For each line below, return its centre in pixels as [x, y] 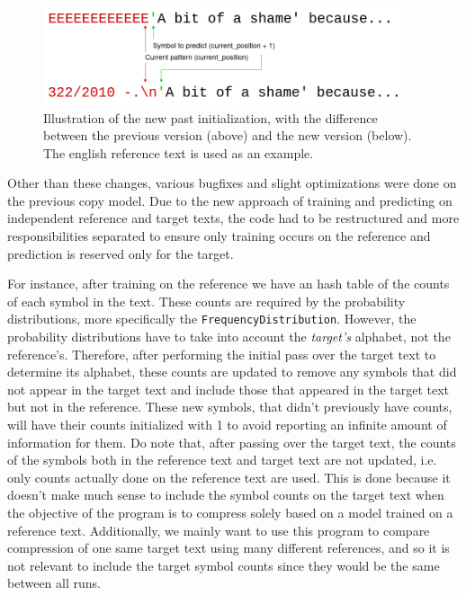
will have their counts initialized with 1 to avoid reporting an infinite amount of [227, 425]
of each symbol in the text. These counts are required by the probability [206, 301]
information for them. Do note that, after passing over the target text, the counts [232, 442]
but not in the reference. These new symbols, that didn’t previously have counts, [230, 407]
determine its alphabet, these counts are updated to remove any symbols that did [232, 372]
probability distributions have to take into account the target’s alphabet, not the [229, 337]
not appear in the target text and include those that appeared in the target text [229, 389]
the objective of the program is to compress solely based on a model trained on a [230, 513]
